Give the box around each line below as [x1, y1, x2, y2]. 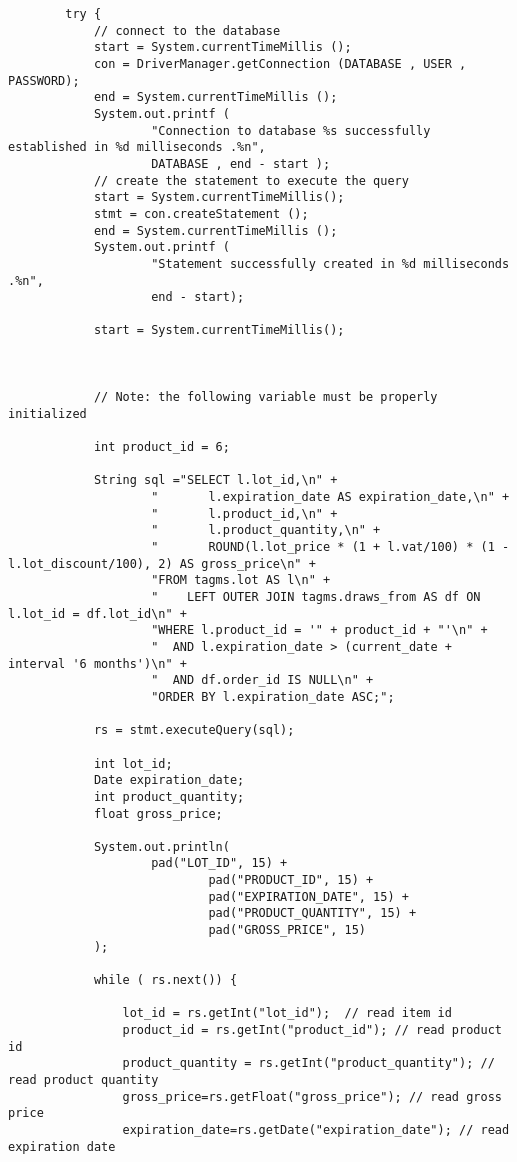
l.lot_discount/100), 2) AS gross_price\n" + [8, 556, 316, 571]
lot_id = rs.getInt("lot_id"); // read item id [122, 1006, 452, 1021]
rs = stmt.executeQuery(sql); [93, 723, 295, 738]
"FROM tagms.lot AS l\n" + [151, 573, 331, 588]
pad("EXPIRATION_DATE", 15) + [208, 889, 409, 904]
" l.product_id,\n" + [151, 506, 338, 521]
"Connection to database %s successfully [151, 123, 431, 138]
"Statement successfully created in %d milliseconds [151, 256, 510, 271]
